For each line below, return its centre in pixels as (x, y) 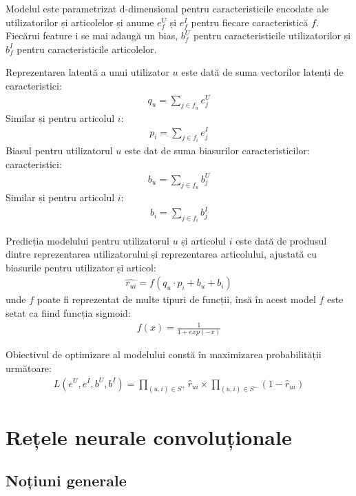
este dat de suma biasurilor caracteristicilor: (217, 151)
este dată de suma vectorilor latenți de (262, 72)
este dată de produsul (281, 240)
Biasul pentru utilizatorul (59, 151)
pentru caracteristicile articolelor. (87, 49)
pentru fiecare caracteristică (250, 22)
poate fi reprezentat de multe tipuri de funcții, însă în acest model (176, 299)
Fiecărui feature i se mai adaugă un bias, (92, 35)
